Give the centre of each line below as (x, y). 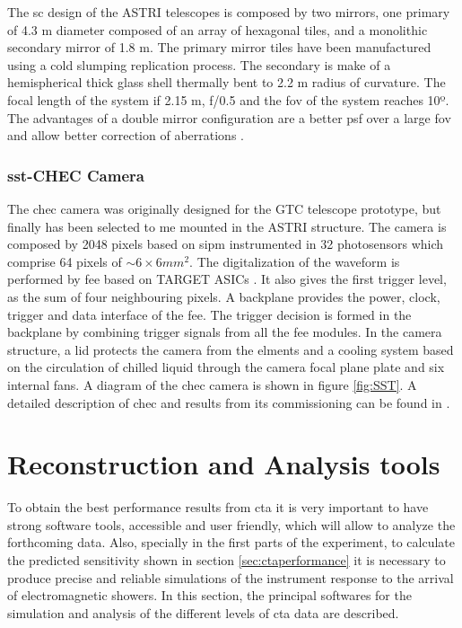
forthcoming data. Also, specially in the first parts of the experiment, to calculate (231, 542)
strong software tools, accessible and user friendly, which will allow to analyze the (231, 524)
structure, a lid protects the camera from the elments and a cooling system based (231, 349)
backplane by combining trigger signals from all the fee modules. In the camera (225, 332)
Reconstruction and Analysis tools (224, 464)
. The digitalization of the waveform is (295, 261)
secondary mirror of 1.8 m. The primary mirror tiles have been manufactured (219, 47)
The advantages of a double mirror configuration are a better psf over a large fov (229, 117)
